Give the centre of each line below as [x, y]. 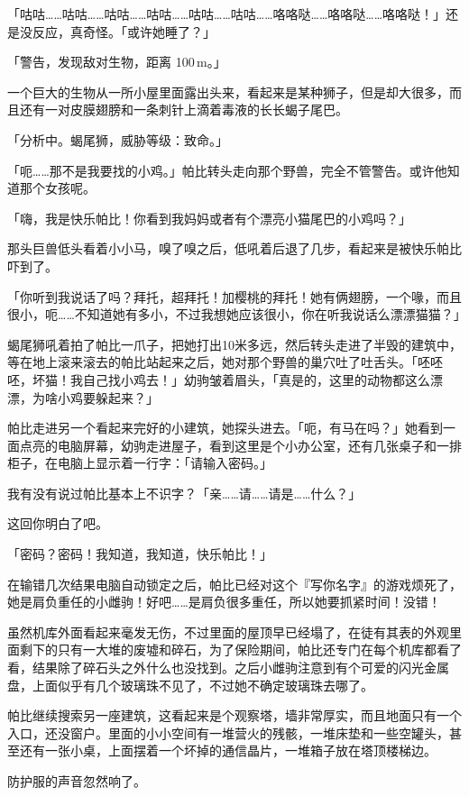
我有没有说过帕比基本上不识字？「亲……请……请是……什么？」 [184, 493]
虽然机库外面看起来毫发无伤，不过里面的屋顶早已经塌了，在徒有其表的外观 [228, 631]
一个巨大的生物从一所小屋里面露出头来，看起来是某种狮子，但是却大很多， [228, 91]
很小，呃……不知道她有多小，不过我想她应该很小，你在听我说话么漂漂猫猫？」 [237, 314]
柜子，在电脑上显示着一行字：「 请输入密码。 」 [140, 463]
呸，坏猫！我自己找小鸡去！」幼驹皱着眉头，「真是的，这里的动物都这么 [219, 379]
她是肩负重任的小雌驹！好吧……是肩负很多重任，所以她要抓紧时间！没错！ [224, 602]
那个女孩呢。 [57, 188]
